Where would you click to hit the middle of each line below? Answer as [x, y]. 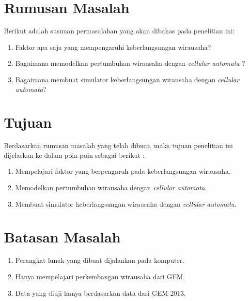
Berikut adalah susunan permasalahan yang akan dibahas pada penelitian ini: [119, 31]
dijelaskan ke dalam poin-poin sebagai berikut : [74, 155]
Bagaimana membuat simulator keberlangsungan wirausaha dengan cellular [127, 79]
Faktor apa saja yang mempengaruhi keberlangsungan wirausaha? [113, 47]
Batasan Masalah [62, 237]
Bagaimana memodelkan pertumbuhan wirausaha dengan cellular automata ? [130, 63]
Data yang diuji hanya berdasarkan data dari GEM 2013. [101, 293]
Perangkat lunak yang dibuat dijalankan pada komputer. [100, 260]
